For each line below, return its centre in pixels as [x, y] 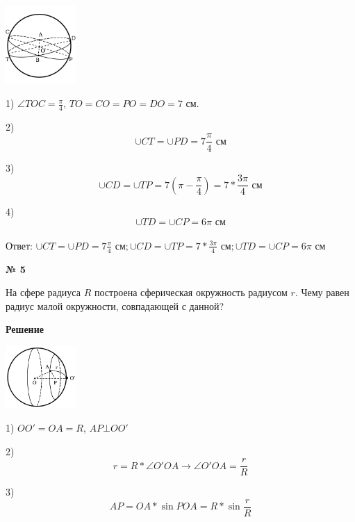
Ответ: [19, 245]
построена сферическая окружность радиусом [191, 292]
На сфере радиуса [43, 292]
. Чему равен [322, 292]
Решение [25, 329]
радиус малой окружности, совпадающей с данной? [115, 305]
